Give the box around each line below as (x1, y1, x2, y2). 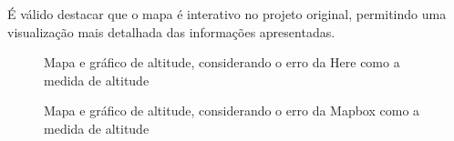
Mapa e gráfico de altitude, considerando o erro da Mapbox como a (44, 101, 420, 120)
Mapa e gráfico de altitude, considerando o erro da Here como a (44, 53, 400, 72)
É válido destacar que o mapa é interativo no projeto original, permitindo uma (7, 5, 447, 23)
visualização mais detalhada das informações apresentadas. (7, 22, 335, 41)
